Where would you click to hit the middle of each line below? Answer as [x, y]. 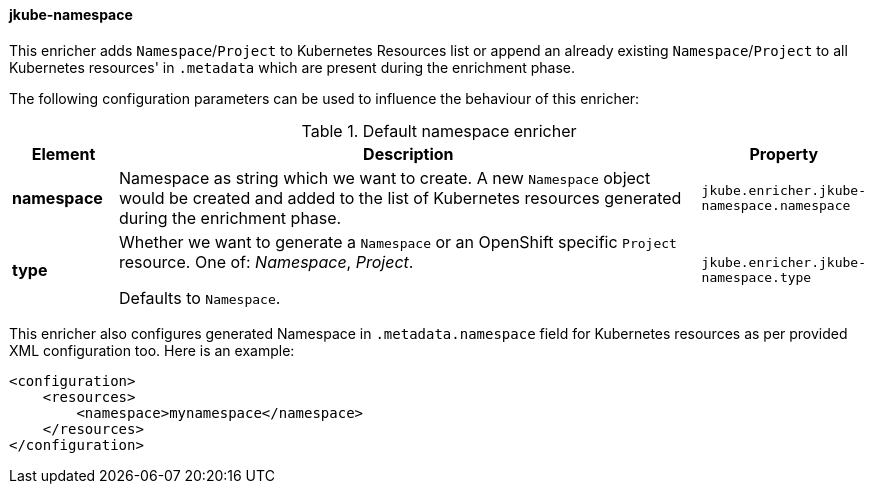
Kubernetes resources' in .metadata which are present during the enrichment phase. [292, 67]
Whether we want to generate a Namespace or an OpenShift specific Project [398, 241]
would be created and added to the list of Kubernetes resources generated [400, 197]
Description [408, 153]
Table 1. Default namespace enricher [439, 130]
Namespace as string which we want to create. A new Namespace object [385, 177]
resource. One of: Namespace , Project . [266, 261]
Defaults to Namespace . [200, 297]
